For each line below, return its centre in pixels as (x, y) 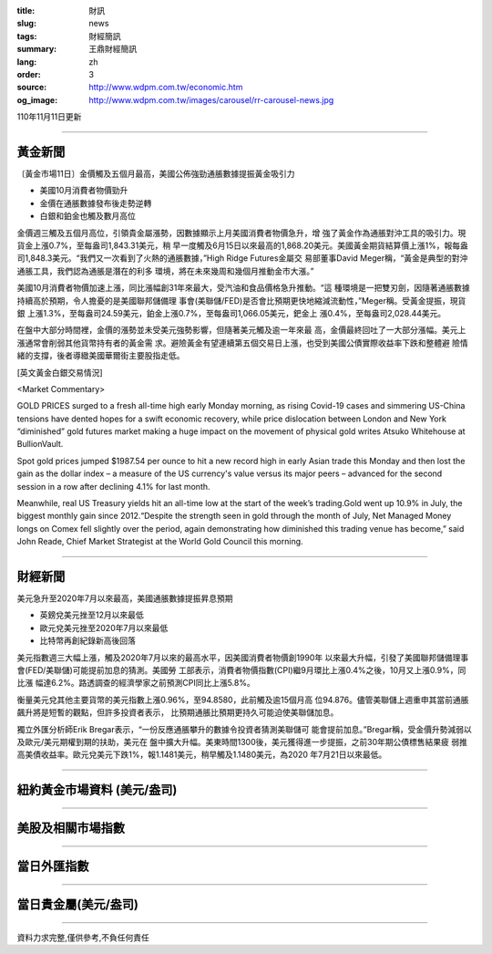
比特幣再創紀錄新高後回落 (87, 641)
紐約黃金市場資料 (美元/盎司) (97, 790)
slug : (26, 24)
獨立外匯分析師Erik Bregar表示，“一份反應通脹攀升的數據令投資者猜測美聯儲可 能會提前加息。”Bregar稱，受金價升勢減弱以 (245, 729)
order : (29, 74)
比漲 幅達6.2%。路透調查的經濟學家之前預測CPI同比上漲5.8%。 (136, 683)
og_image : (37, 99)
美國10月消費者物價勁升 (84, 191)
